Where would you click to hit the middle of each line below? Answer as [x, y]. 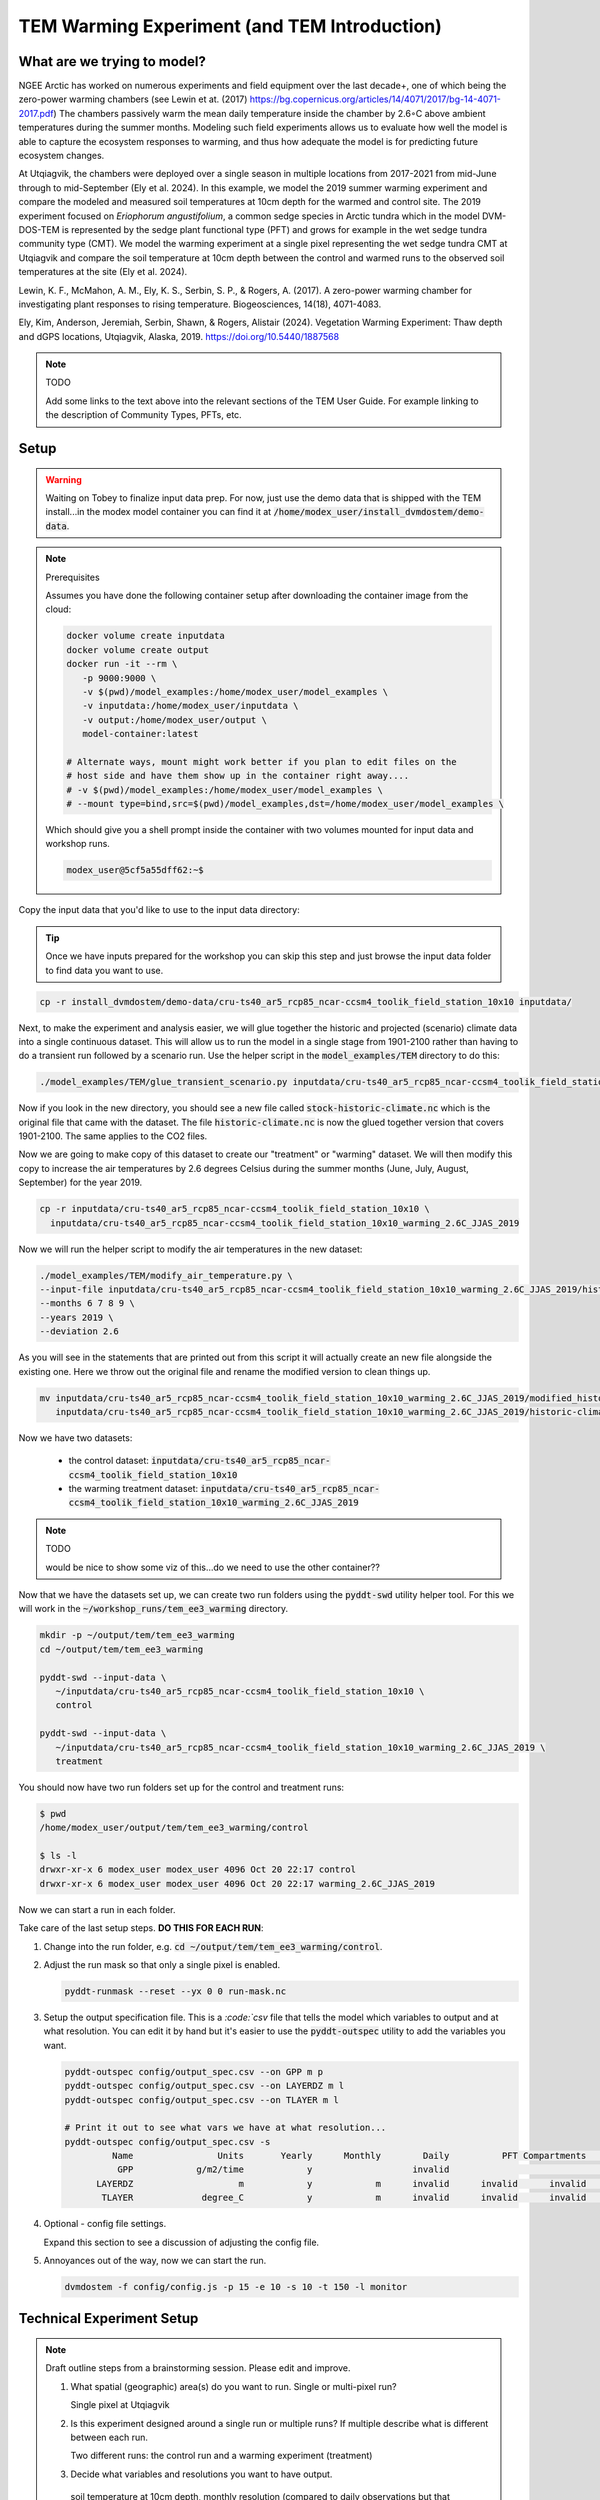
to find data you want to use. [104, 970]
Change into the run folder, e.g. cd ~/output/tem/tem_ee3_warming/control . [213, 1946]
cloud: [58, 609]
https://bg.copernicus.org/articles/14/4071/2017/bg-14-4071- [375, 99]
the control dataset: [109, 1461]
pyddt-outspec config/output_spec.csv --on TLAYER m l [201, 2099]
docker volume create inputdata [145, 636]
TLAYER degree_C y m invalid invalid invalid [344, 2198]
